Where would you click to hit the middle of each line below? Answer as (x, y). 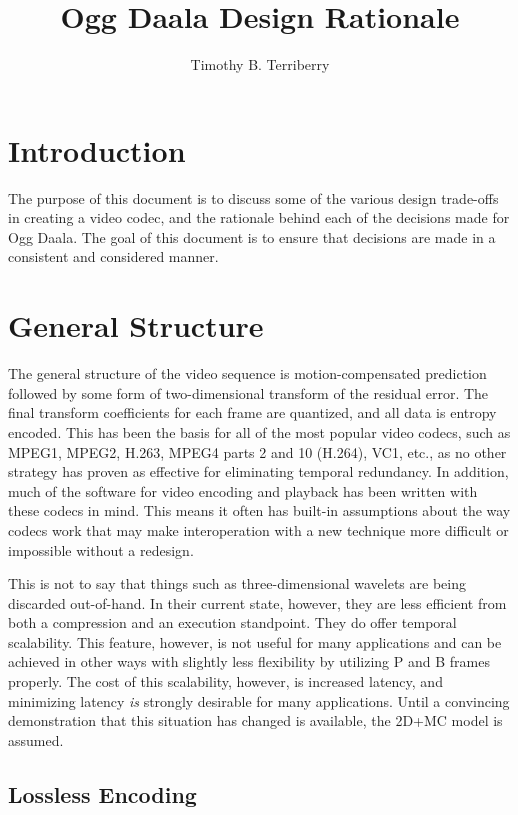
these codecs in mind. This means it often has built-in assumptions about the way (259, 510)
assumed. (36, 739)
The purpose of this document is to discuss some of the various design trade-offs (253, 197)
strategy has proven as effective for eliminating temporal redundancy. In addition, (258, 471)
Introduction (97, 149)
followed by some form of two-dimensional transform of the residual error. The (248, 392)
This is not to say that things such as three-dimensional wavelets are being (237, 583)
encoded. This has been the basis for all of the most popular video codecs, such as (259, 431)
